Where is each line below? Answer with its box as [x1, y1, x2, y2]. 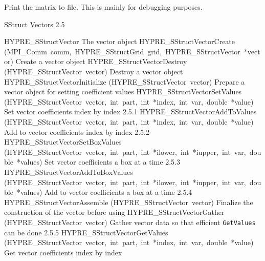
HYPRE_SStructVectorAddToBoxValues [4, 166, 133, 177]
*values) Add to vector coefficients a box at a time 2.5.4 [16, 187, 192, 197]
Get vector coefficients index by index [4, 247, 122, 257]
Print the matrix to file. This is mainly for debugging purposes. [4, 2, 203, 12]
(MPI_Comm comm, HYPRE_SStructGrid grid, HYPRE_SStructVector [4, 46, 240, 56]
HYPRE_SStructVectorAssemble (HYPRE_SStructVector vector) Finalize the [4, 196, 253, 207]
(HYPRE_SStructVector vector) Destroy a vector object [4, 66, 183, 76]
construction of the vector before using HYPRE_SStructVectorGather [4, 207, 225, 217]
